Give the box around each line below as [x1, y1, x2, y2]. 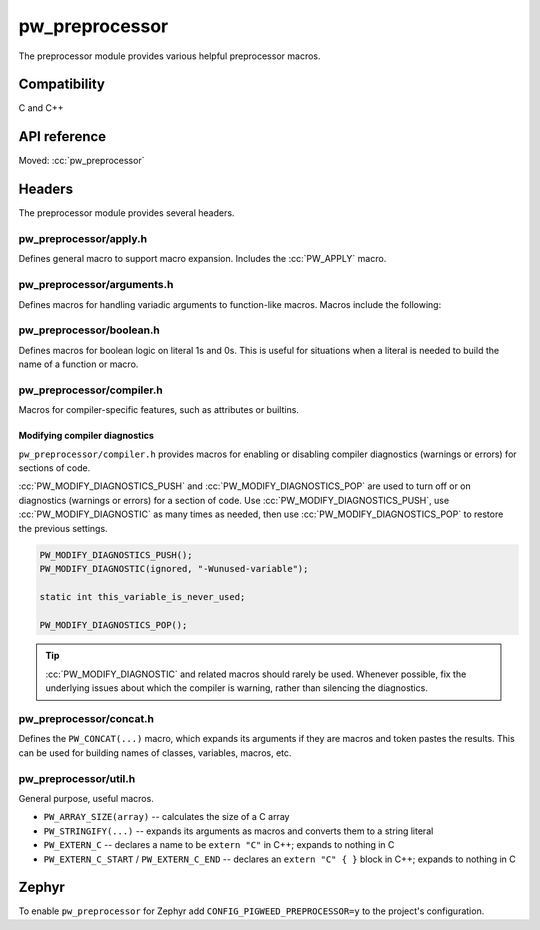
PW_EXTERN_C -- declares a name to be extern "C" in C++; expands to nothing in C [43, 839, 395, 851]
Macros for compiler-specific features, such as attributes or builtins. [18, 404, 300, 416]
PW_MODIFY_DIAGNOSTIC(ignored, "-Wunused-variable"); [39, 563, 309, 574]
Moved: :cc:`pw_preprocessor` [18, 155, 145, 167]
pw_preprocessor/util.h [18, 771, 136, 785]
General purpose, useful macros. [18, 792, 154, 804]
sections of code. [18, 462, 91, 474]
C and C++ [18, 102, 64, 114]
